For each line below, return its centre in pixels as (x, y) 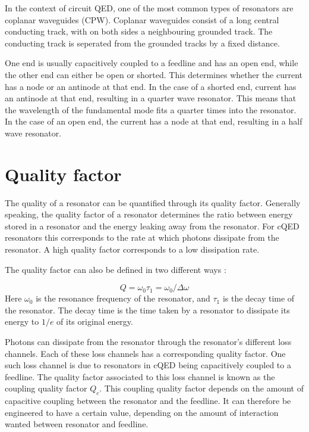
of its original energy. (95, 321)
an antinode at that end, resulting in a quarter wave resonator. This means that (151, 98)
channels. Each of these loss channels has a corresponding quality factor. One (145, 353)
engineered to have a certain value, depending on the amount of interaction (142, 412)
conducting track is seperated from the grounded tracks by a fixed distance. (142, 43)
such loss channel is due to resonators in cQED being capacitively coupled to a (148, 365)
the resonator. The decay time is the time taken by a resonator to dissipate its (147, 310)
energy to (22, 321)
